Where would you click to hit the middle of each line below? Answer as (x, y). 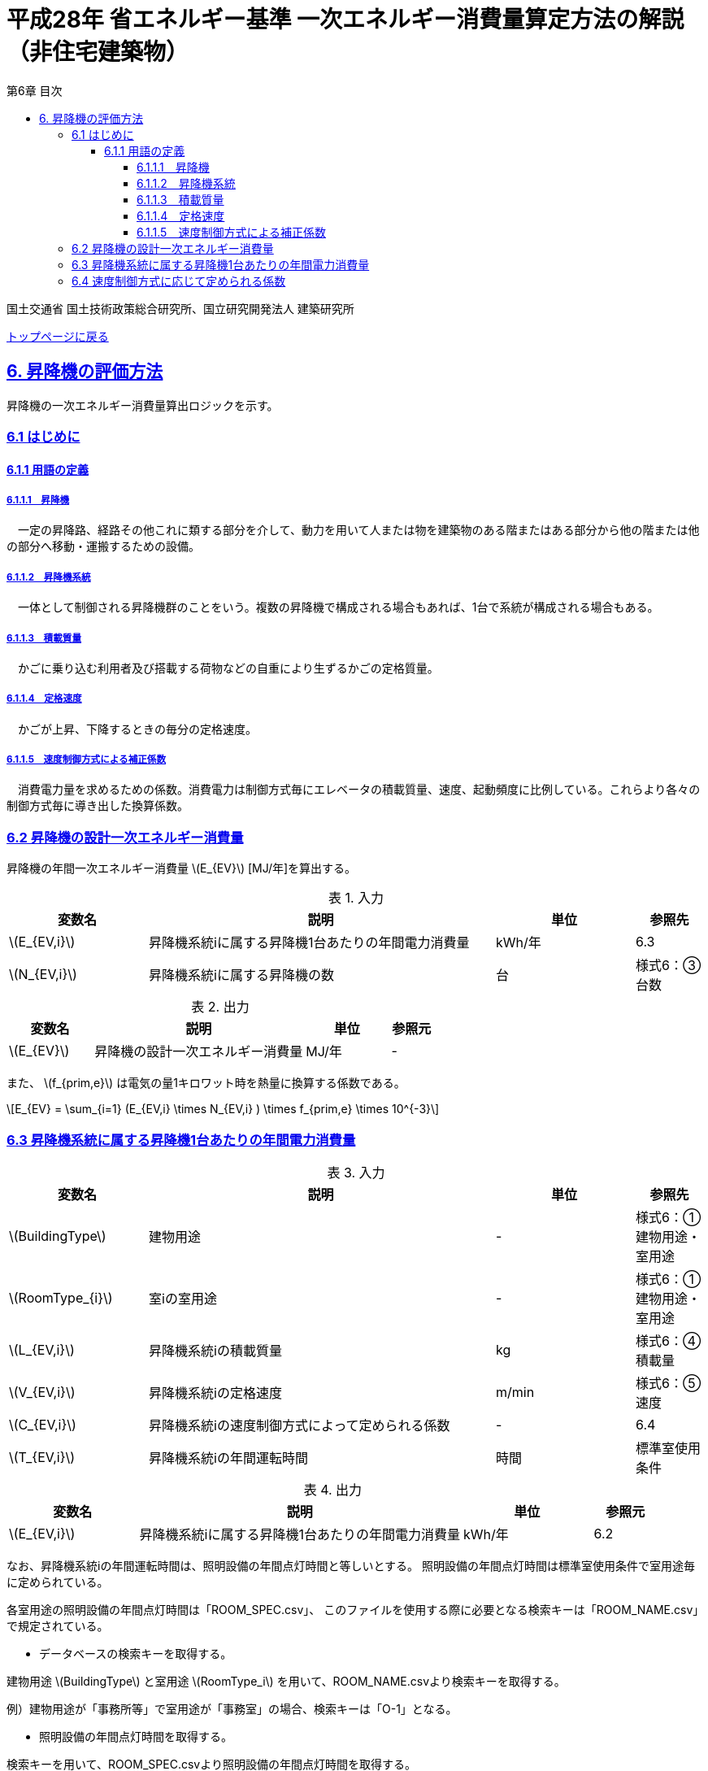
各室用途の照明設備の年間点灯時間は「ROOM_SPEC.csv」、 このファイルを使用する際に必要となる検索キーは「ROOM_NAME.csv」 (356, 1609)
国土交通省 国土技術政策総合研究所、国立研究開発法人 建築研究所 (180, 308)
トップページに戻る (58, 336)
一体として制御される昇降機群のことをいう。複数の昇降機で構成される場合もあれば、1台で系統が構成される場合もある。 (338, 607)
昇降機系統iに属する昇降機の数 (241, 975)
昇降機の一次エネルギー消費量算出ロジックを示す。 (143, 405)
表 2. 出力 (220, 1007)
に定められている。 (58, 1582)
